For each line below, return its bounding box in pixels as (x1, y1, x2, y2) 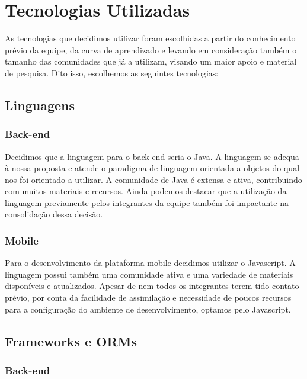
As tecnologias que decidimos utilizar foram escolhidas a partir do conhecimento (5, 32, 296, 44)
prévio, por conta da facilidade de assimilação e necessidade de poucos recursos (5, 291, 292, 304)
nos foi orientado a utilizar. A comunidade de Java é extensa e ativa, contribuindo (5, 173, 302, 185)
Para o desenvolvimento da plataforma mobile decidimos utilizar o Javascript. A (5, 256, 296, 269)
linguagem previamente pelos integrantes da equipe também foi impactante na (5, 196, 289, 208)
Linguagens (5, 95, 75, 114)
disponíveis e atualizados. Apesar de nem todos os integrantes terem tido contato (5, 280, 299, 292)
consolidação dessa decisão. (5, 208, 103, 220)
